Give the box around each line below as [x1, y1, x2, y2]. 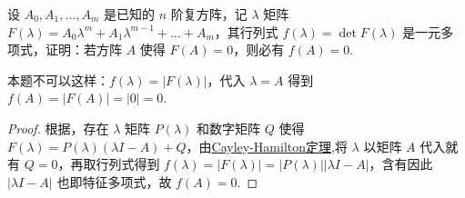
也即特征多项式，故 [56, 172, 172, 191]
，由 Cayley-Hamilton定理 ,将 [186, 136, 348, 155]
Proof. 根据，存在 [7, 118, 109, 137]
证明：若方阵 [45, 40, 122, 59]
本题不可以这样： [7, 70, 109, 89]
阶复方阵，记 [170, 5, 248, 23]
